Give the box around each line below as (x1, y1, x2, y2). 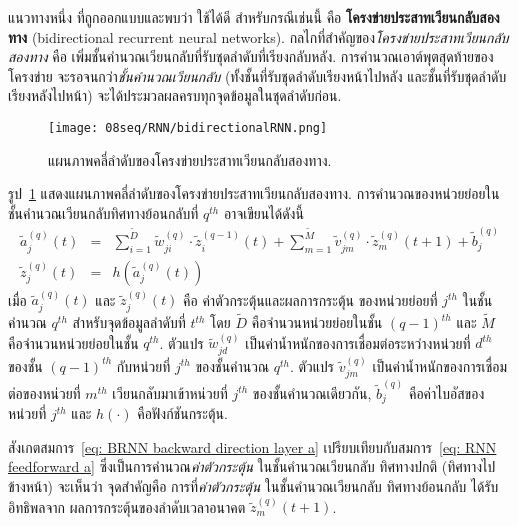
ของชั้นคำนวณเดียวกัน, (252, 382, 372, 403)
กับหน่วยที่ (116, 355, 171, 376)
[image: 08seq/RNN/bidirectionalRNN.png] (48, 120, 328, 135)
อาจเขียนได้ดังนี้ (223, 202, 304, 223)
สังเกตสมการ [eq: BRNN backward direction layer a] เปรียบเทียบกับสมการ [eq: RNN (8, 436, 497, 457)
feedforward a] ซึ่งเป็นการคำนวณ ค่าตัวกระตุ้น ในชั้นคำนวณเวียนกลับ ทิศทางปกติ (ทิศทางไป (8, 456, 496, 477)
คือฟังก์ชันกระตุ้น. (137, 403, 228, 424)
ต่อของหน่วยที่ (8, 382, 81, 403)
